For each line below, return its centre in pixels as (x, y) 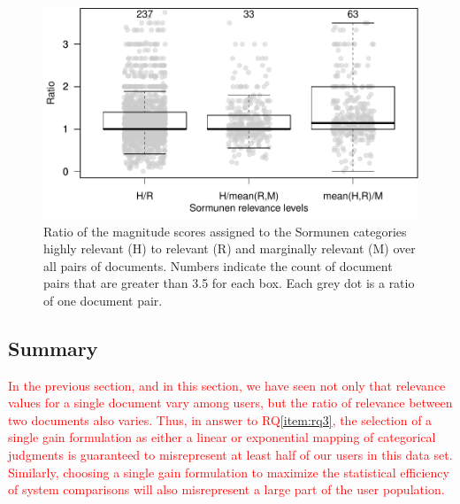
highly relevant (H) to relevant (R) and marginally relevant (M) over (230, 248)
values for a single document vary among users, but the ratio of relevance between (230, 403)
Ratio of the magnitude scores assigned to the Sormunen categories (225, 231)
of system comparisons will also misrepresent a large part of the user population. (226, 489)
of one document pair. (103, 300)
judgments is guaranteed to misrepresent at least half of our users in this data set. (230, 455)
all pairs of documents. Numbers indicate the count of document (218, 265)
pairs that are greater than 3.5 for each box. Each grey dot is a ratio (229, 283)
